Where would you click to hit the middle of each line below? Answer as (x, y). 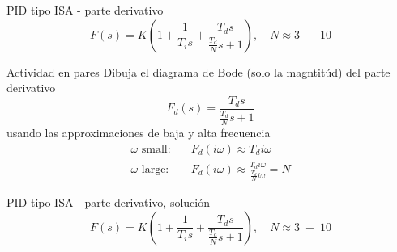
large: (155, 169)
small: (156, 149)
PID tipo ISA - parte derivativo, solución (109, 202)
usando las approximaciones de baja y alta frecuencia (139, 133)
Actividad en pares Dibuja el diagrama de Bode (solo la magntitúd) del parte (198, 71)
